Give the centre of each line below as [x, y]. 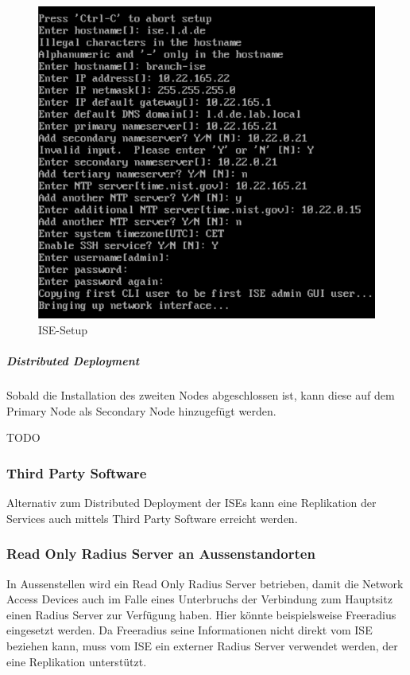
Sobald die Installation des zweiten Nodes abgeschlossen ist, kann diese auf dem [201, 395]
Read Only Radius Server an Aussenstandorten [161, 554]
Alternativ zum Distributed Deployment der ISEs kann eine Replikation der [191, 503]
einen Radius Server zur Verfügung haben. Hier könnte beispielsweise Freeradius [201, 614]
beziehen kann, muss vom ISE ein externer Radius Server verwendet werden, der [202, 645]
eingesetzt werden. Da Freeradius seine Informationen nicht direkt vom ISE [190, 630]
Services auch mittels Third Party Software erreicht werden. [152, 518]
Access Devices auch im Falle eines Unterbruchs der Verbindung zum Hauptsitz [199, 599]
